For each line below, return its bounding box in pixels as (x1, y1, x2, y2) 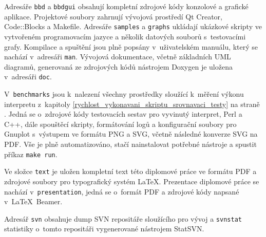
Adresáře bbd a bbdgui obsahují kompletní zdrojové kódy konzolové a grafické (4, 1, 249, 11)
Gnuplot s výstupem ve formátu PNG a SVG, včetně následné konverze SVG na (4, 128, 258, 139)
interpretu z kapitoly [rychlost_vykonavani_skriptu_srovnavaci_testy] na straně (4, 98, 260, 109)
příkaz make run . (4, 148, 58, 159)
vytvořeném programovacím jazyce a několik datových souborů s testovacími (4, 31, 246, 41)
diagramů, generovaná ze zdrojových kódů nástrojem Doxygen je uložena (4, 61, 233, 72)
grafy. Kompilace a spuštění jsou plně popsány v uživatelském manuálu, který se (4, 41, 258, 52)
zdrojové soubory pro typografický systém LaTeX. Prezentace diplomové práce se (4, 176, 259, 186)
